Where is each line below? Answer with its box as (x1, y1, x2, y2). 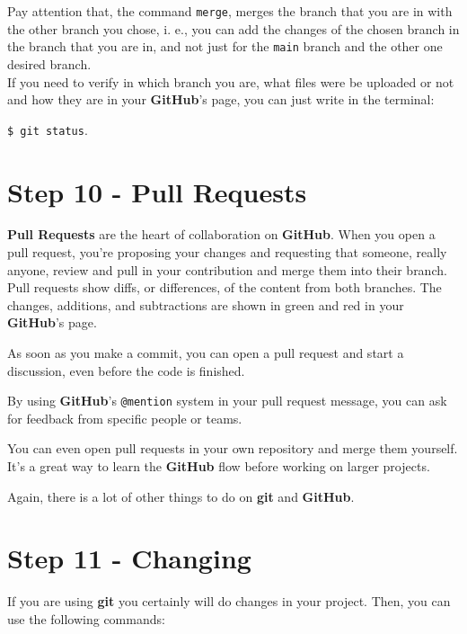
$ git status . (7, 120, 88, 138)
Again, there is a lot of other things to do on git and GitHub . (7, 487, 355, 505)
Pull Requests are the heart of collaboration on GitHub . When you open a (7, 225, 436, 244)
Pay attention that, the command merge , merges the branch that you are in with (7, 2, 453, 20)
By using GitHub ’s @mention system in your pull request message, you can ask (7, 391, 447, 410)
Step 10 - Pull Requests (7, 173, 307, 210)
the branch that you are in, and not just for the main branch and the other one (7, 37, 443, 56)
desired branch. (7, 54, 92, 73)
